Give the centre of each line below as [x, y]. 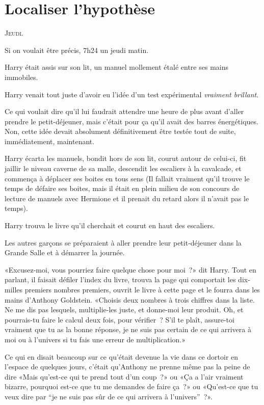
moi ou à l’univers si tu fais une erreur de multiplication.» [95, 339]
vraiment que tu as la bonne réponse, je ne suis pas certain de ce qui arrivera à [128, 329]
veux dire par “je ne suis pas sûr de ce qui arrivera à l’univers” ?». [109, 396]
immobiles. [21, 77]
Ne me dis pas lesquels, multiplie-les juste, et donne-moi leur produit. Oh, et [124, 309]
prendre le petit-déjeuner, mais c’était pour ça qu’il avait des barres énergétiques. [131, 121]
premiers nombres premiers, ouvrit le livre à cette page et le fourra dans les [142, 289]
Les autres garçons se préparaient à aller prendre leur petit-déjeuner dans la [123, 242]
